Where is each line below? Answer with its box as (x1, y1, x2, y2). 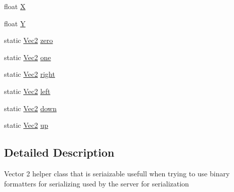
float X (4, 1, 26, 11)
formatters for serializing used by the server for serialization (4, 178, 189, 188)
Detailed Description (4, 145, 115, 160)
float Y (4, 18, 26, 28)
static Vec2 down (4, 103, 57, 113)
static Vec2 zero (4, 35, 53, 45)
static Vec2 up (4, 120, 49, 130)
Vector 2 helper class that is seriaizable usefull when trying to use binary (4, 168, 230, 178)
